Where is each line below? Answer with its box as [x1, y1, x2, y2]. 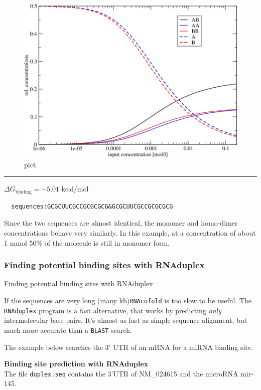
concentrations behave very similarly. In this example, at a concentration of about [4, 227, 256, 238]
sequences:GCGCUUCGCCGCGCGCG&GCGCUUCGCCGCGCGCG [11, 203, 173, 210]
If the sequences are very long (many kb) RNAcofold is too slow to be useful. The [4, 295, 252, 305]
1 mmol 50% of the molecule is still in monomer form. [4, 237, 170, 248]
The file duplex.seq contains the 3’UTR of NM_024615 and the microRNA [4, 368, 238, 378]
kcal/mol [61, 183, 89, 194]
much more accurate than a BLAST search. [4, 324, 132, 335]
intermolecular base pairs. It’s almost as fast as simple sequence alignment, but [4, 315, 247, 325]
